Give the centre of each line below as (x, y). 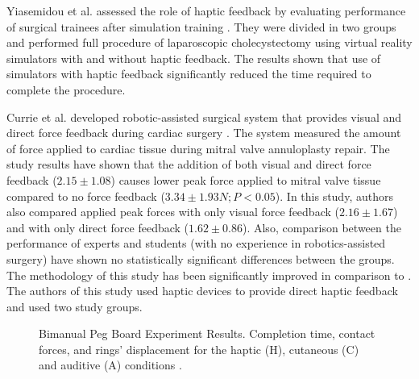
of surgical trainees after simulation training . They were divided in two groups (201, 26)
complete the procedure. (66, 89)
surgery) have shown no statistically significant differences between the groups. (201, 258)
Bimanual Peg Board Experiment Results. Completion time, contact (207, 333)
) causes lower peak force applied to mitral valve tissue (246, 179)
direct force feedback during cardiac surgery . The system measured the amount (204, 133)
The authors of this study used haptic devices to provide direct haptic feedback (202, 291)
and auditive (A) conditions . (110, 365)
